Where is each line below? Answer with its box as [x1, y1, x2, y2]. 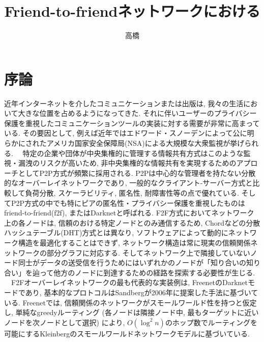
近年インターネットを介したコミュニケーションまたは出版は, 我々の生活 [4, 98, 244, 108]
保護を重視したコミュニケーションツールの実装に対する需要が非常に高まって [4, 117, 260, 128]
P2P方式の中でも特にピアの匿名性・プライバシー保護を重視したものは [11, 197, 245, 208]
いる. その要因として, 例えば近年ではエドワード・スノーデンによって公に [4, 128, 247, 138]
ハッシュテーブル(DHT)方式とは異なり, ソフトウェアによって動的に [4, 227, 228, 238]
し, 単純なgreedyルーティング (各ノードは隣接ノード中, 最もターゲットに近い [4, 307, 259, 318]
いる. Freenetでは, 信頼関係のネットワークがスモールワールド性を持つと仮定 [4, 297, 257, 307]
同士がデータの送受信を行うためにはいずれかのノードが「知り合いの [18, 257, 246, 268]
